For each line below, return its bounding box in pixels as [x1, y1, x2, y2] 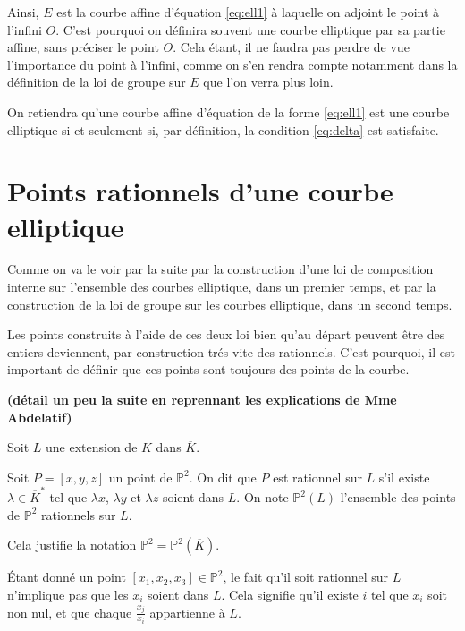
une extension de [46, 438, 138, 456]
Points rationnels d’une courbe [7, 173, 393, 209]
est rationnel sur [273, 467, 362, 486]
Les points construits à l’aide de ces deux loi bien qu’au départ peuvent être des [7, 325, 445, 344]
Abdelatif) [7, 407, 72, 426]
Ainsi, [7, 3, 39, 21]
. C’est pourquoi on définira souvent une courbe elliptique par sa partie [55, 20, 445, 38]
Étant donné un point [7, 567, 126, 586]
